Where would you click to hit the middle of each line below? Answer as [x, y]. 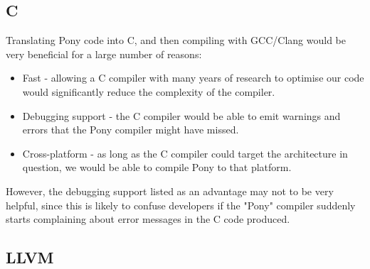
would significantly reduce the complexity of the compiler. [149, 91]
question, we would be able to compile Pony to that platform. [157, 167]
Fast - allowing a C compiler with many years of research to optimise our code [193, 78]
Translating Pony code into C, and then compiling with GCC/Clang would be [176, 40]
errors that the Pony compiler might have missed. [131, 130]
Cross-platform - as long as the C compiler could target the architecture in [185, 153]
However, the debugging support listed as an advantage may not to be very [170, 191]
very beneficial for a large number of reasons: [104, 54]
